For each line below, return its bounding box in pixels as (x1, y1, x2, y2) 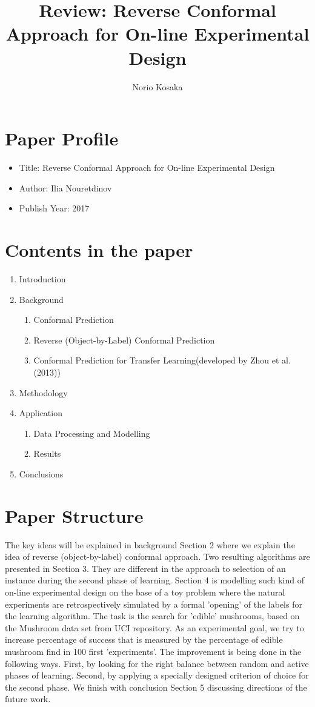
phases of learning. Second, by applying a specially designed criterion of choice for (5, 669, 309, 682)
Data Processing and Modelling (33, 427, 150, 439)
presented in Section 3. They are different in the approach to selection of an (5, 562, 286, 574)
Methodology (19, 386, 68, 399)
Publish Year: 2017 (19, 202, 90, 214)
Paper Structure (5, 503, 144, 528)
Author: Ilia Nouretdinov (19, 181, 112, 194)
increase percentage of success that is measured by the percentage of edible (5, 633, 283, 646)
